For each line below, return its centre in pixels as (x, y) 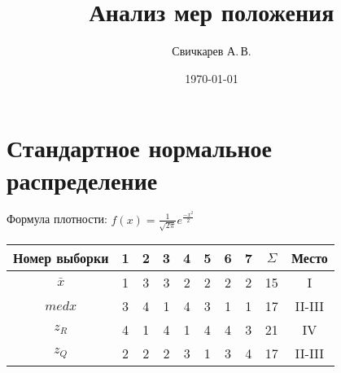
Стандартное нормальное (139, 148)
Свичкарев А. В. (212, 51)
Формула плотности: (57, 219)
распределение (82, 180)
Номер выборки (61, 257)
